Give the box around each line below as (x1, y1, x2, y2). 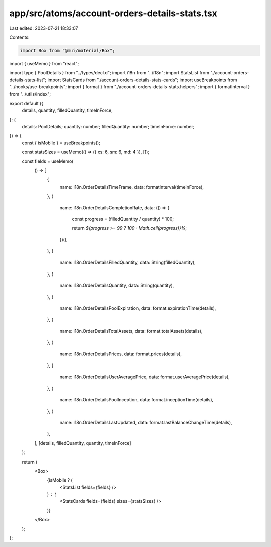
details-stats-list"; (9, 77, 47, 83)
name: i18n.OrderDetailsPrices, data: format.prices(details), (59, 351, 182, 357)
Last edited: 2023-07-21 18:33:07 (9, 25, 78, 31)
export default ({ (9, 100, 44, 106)
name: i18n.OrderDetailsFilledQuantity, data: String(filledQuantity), (59, 259, 196, 265)
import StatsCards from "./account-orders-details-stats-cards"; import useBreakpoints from (47, 77, 238, 83)
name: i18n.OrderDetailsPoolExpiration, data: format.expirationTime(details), (59, 305, 216, 311)
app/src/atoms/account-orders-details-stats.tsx (9, 8, 218, 19)
